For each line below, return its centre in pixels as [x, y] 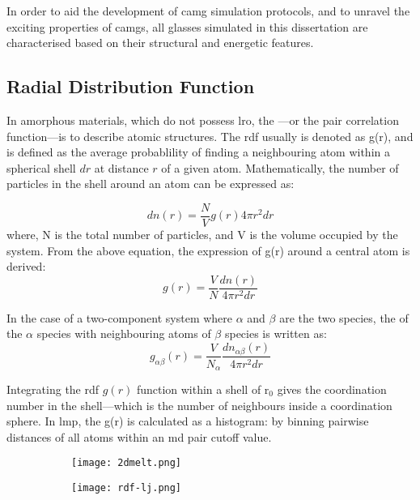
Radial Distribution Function [131, 86]
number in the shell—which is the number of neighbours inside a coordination [199, 405]
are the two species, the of [344, 317]
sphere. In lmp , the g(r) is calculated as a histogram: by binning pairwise [188, 421]
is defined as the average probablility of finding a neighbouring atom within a [198, 152]
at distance [121, 167]
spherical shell [41, 167]
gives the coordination [332, 389]
